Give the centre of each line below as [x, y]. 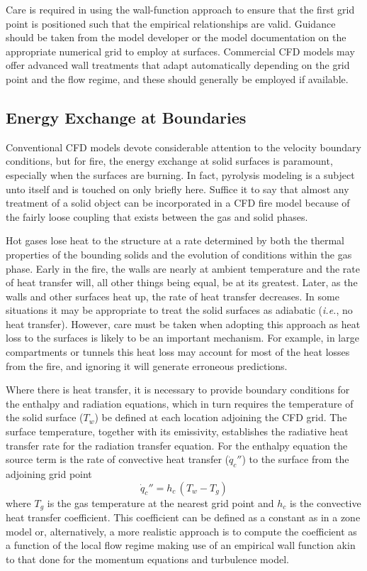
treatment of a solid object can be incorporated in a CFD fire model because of [178, 203]
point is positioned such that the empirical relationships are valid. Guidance [171, 23]
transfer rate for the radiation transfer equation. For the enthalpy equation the [177, 445]
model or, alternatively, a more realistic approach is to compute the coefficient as [181, 531]
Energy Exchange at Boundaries [126, 117]
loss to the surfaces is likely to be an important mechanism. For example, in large [182, 338]
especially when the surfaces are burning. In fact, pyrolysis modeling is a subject [180, 174]
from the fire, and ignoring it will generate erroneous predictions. [147, 365]
